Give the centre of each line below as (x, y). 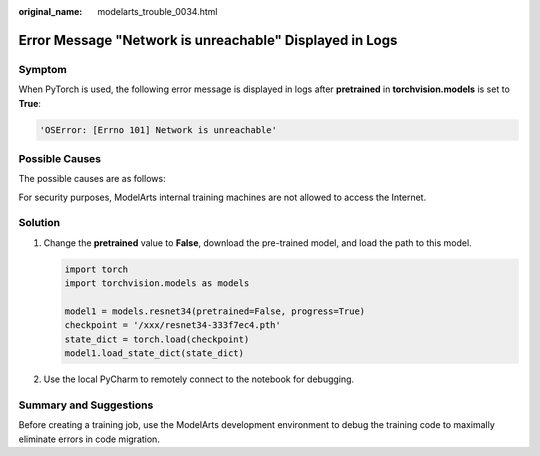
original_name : (50, 11)
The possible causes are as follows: (92, 179)
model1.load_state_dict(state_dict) (154, 353)
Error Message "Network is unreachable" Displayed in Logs (208, 40)
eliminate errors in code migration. (89, 439)
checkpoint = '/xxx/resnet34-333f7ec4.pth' (173, 325)
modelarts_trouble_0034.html (157, 11)
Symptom (42, 69)
